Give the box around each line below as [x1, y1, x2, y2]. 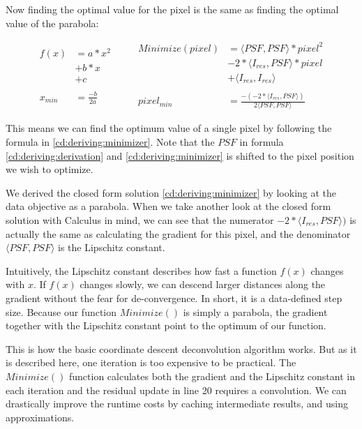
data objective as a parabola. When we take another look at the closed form [6, 199, 331, 213]
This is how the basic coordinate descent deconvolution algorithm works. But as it [6, 341, 357, 356]
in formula [239, 135, 284, 149]
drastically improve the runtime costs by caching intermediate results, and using [6, 396, 349, 411]
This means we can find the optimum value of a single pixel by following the [6, 121, 332, 135]
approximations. [6, 409, 75, 424]
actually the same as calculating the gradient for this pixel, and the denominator [6, 226, 351, 241]
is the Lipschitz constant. [58, 240, 165, 255]
